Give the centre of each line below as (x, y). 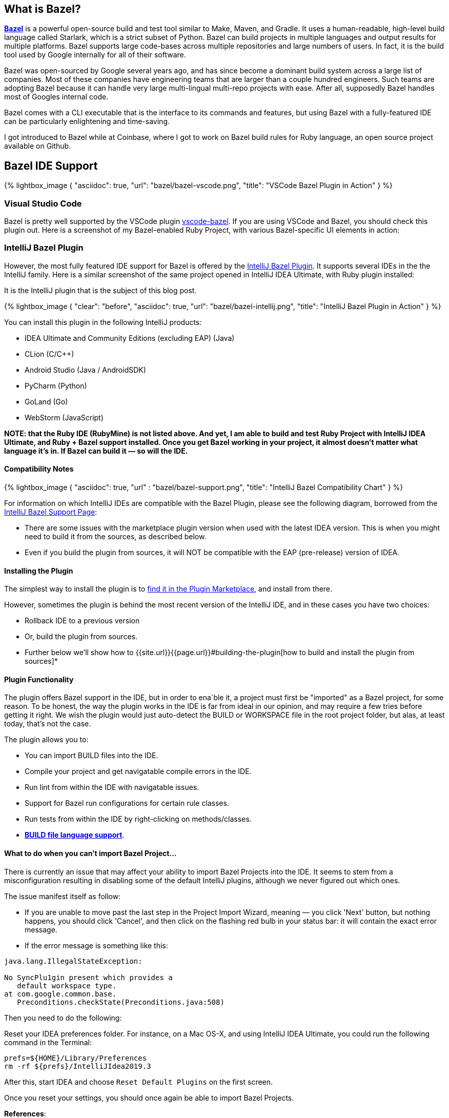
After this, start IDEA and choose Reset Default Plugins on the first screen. (139, 1082)
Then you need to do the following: (63, 1018)
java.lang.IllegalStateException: (73, 961)
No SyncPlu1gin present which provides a (88, 977)
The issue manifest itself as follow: (63, 896)
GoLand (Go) (46, 401)
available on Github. (38, 146)
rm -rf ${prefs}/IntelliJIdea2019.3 (78, 1066)
